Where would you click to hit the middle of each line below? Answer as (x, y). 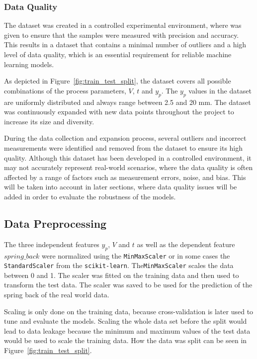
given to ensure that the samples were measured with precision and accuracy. (122, 35)
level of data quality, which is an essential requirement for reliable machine (118, 54)
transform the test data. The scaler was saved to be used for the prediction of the (128, 285)
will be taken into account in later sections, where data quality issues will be (121, 187)
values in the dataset (220, 90)
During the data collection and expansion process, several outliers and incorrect (125, 138)
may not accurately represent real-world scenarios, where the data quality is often (128, 167)
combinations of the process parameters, (65, 90)
